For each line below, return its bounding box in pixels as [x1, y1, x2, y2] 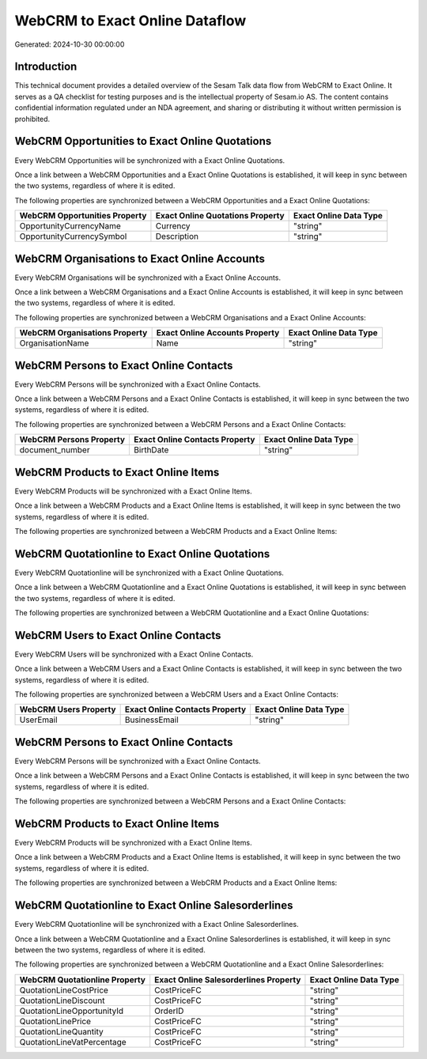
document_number [19, 444, 90, 456]
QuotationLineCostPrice [19, 985, 108, 996]
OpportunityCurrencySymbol [19, 231, 127, 242]
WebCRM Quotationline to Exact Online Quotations [14, 547, 270, 561]
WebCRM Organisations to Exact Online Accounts [14, 252, 265, 265]
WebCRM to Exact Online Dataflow [14, 12, 247, 29]
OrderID [154, 1005, 184, 1016]
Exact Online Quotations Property [155, 210, 285, 221]
